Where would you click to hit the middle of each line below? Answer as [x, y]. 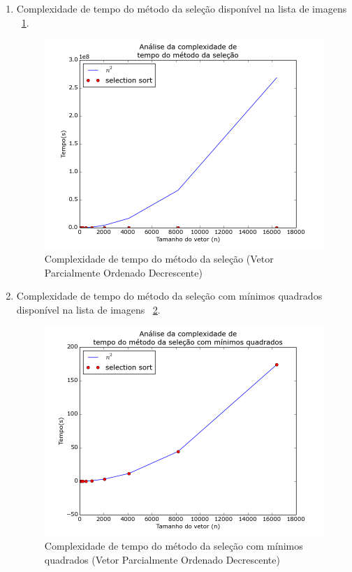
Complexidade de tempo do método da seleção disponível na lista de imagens [182, 8]
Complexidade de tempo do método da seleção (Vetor [159, 258]
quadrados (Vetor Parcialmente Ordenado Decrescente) [162, 559]
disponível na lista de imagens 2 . [88, 309]
